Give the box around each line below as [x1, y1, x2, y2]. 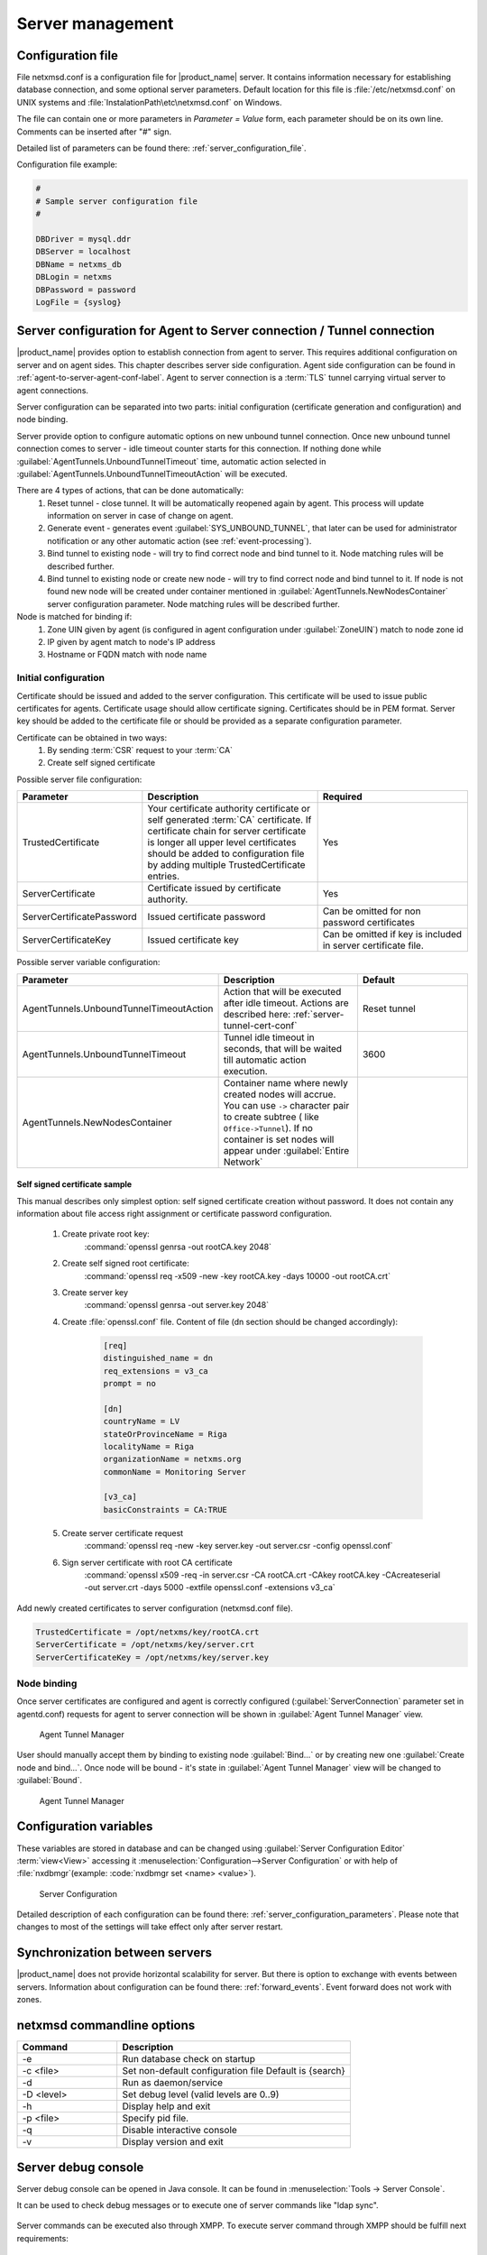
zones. [16, 1994, 42, 2005]
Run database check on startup [122, 2053, 256, 2066]
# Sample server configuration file [35, 196, 198, 207]
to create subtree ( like [223, 1110, 319, 1123]
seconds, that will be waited [223, 1042, 343, 1054]
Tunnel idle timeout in [223, 1031, 315, 1044]
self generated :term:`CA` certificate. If [147, 814, 312, 826]
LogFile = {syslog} [35, 297, 122, 307]
